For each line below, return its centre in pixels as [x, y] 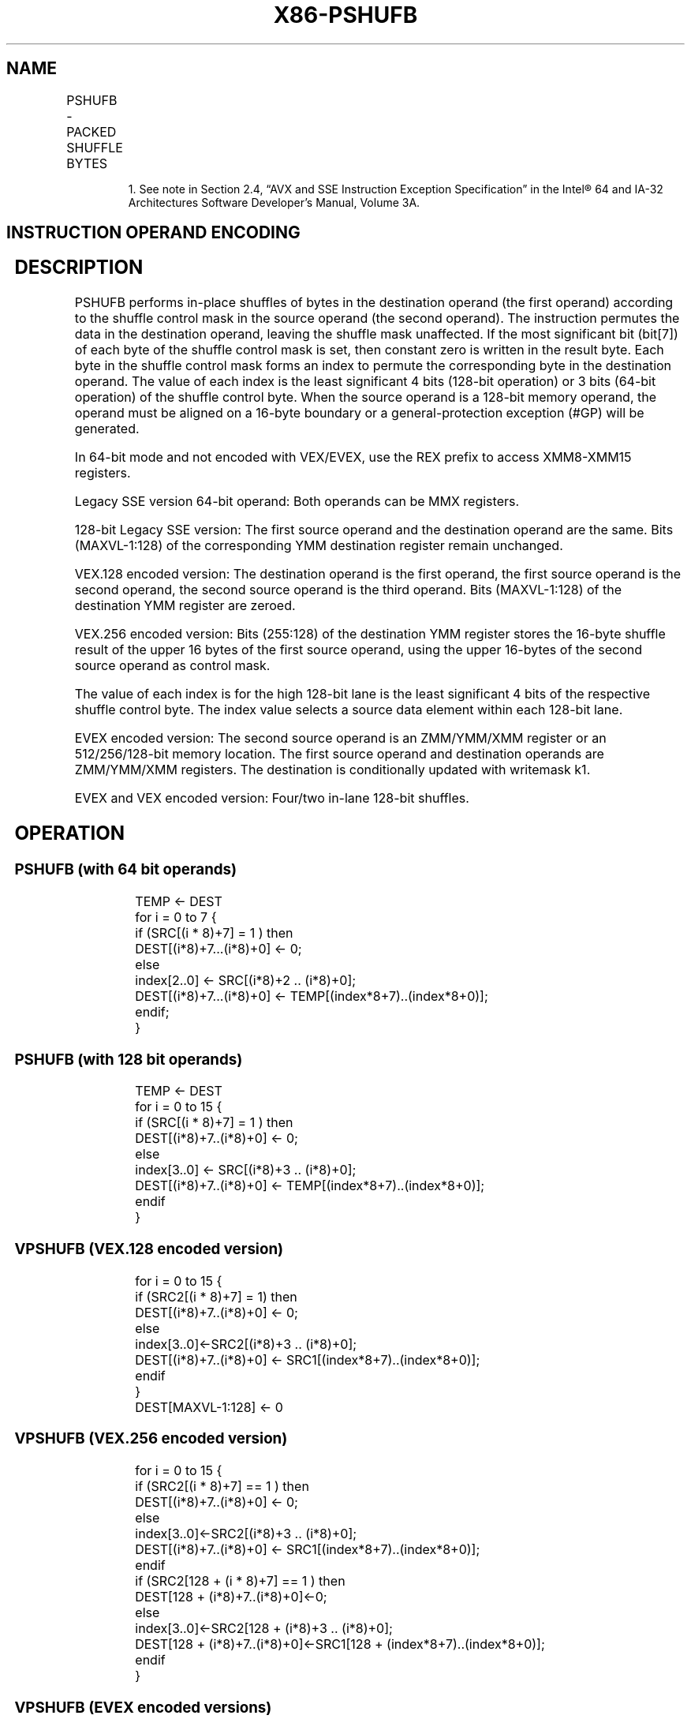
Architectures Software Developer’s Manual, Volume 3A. [274, 202]
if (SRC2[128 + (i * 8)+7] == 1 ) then [240, 1581]
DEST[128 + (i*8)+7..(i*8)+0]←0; [231, 1597]
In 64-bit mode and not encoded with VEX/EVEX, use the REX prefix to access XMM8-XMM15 [353, 457]
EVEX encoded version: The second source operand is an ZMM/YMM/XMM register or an [340, 738]
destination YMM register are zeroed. [185, 606]
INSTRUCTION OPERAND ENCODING [153, 233]
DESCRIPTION [79, 268]
